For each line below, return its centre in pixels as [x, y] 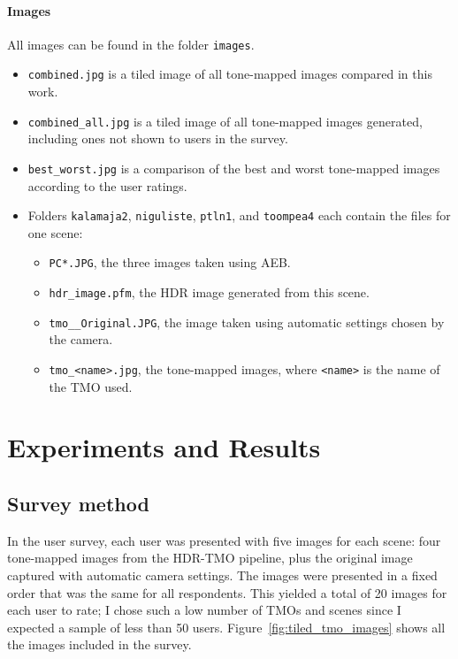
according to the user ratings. [107, 185]
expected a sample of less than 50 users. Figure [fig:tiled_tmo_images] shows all [226, 627]
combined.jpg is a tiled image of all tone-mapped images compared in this [230, 74]
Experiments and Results [164, 447]
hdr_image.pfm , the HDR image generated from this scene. [209, 292]
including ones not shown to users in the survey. [158, 138]
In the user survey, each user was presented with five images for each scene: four [224, 540]
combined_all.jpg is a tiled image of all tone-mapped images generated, [225, 121]
